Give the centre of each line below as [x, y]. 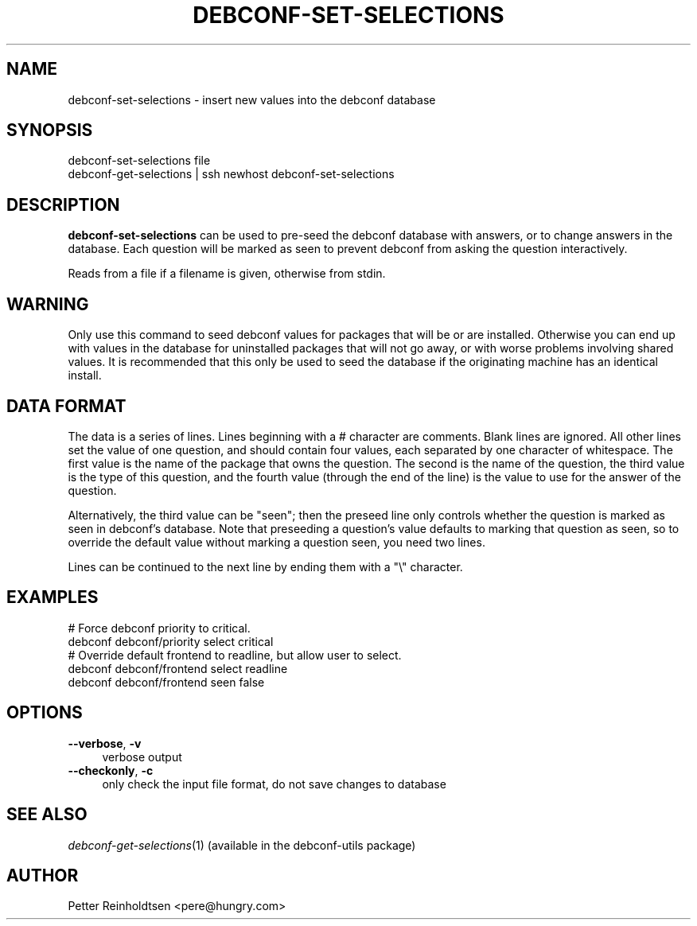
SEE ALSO [47, 815]
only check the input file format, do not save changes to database [274, 784]
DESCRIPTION [63, 204]
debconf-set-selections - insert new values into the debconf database [252, 99]
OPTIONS [45, 713]
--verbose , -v [105, 743]
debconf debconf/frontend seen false [166, 682]
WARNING [48, 304]
